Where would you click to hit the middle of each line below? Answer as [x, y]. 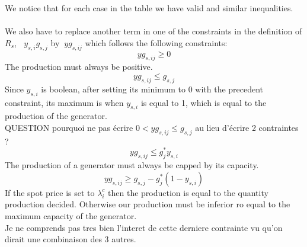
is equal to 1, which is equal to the [204, 102]
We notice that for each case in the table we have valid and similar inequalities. [149, 8]
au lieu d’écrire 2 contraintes [247, 127]
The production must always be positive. [79, 67]
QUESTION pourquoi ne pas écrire [69, 127]
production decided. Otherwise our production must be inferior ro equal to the [148, 204]
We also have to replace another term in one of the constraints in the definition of [153, 31]
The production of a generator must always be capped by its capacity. [132, 165]
